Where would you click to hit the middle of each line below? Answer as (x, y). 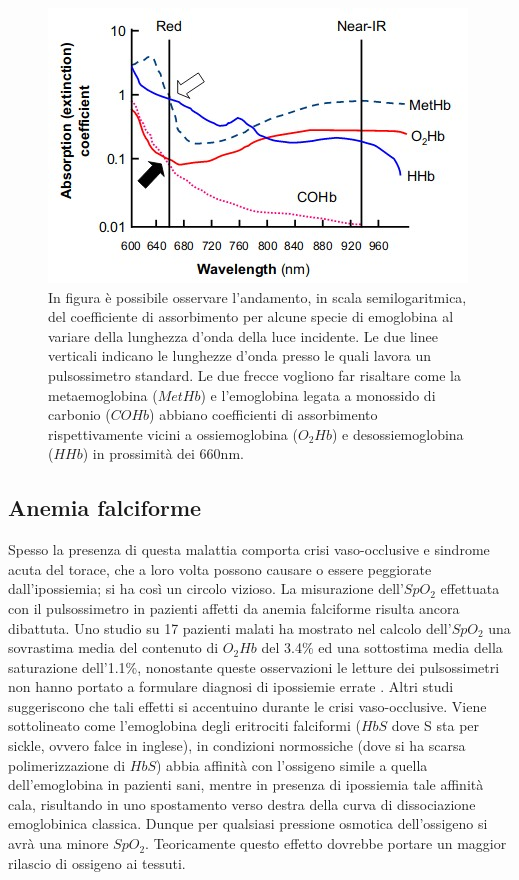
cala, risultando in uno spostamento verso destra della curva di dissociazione (242, 803)
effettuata (470, 588)
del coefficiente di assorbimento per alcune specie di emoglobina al (251, 316)
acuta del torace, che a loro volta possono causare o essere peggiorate (220, 568)
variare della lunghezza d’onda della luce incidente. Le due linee (243, 335)
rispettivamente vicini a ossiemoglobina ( (173, 433)
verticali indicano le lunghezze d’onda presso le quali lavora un (239, 355)
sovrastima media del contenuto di (113, 647)
